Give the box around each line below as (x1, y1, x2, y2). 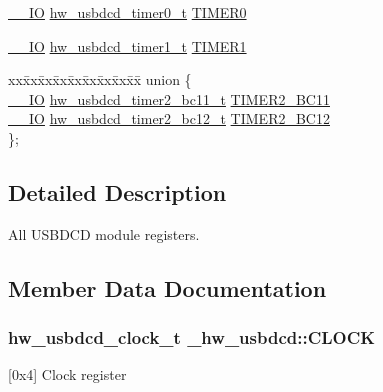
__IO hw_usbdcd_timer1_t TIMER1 (8, 35, 247, 56)
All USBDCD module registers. (8, 223, 200, 244)
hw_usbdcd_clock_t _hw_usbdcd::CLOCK (8, 325, 376, 350)
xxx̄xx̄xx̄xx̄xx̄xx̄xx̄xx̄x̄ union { (8, 69, 192, 90)
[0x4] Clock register (8, 364, 127, 385)
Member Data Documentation (8, 272, 327, 303)
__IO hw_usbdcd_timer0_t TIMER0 (8, 2, 247, 22)
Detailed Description (8, 176, 227, 207)
